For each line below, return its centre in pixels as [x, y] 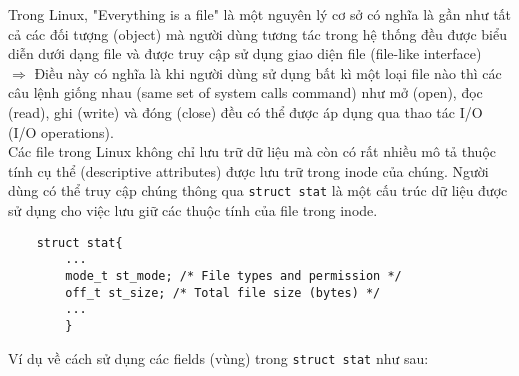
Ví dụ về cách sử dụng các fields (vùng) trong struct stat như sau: [218, 357]
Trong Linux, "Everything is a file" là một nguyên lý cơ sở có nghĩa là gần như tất [260, 14]
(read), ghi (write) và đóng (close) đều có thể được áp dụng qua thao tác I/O [245, 111]
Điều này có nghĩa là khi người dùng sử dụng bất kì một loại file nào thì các [268, 72]
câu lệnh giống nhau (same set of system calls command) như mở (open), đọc [245, 92]
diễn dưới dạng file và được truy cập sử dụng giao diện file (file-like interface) [245, 53]
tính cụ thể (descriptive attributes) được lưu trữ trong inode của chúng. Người [248, 170]
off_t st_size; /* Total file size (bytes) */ [223, 292]
